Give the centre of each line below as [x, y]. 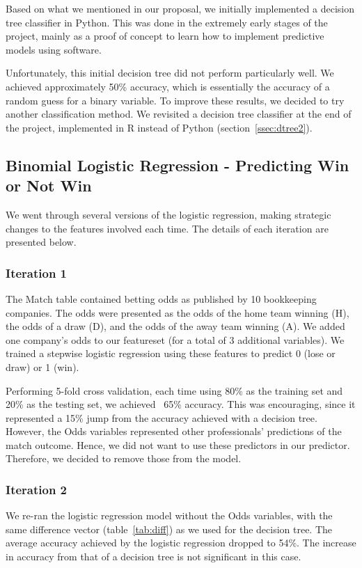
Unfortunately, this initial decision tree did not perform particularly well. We [170, 73]
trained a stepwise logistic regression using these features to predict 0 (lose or [171, 353]
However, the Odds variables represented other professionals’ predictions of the [174, 431]
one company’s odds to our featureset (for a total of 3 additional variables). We [175, 339]
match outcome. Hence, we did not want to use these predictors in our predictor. [178, 444]
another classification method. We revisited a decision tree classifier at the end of [179, 114]
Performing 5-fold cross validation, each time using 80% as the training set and [174, 390]
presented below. [41, 242]
